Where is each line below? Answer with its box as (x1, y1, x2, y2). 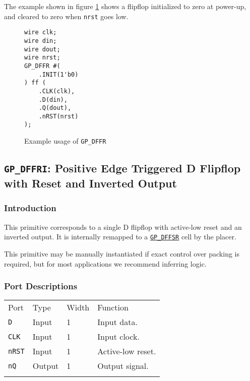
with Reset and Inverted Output (4, 175, 177, 191)
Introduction (4, 202, 56, 214)
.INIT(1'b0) (38, 71, 79, 78)
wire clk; (24, 29, 57, 36)
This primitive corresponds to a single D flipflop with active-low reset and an (4, 221, 242, 232)
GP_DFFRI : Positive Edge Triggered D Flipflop (4, 160, 241, 176)
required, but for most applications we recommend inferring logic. (4, 258, 207, 269)
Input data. (97, 316, 138, 328)
